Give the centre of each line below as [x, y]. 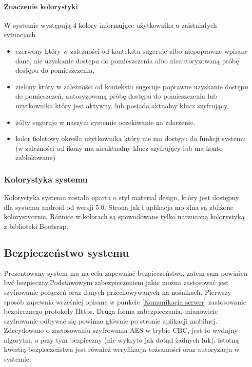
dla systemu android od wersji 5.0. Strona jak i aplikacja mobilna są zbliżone [119, 207]
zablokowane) [35, 157]
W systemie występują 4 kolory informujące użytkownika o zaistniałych [111, 25]
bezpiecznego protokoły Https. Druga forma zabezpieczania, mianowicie [111, 311]
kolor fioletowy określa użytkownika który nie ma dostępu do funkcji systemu [131, 138]
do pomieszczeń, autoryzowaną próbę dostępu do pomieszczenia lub [116, 96]
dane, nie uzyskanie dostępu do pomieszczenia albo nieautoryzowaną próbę [127, 60]
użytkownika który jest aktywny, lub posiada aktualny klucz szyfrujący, [122, 105]
